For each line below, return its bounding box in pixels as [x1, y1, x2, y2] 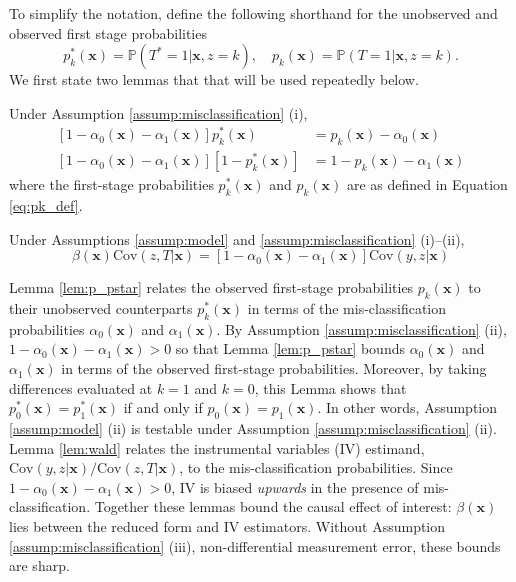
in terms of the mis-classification [247, 298, 447, 319]
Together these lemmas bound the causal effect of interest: [94, 496, 452, 517]
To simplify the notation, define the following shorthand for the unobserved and [9, 3, 498, 23]
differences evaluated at [9, 377, 153, 398]
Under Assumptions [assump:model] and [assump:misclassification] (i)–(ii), [9, 228, 465, 249]
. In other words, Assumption [317, 397, 498, 418]
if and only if [123, 397, 203, 418]
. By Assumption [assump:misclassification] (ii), [216, 318, 507, 339]
